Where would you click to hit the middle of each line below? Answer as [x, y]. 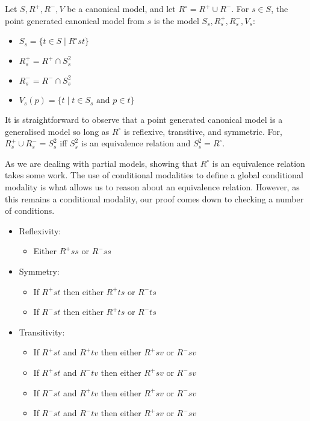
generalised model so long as [57, 131]
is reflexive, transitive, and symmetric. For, [203, 131]
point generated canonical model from [75, 20]
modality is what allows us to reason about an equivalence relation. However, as [152, 187]
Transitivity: [42, 332]
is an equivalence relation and [136, 143]
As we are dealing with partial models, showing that [101, 163]
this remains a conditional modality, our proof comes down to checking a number [154, 198]
